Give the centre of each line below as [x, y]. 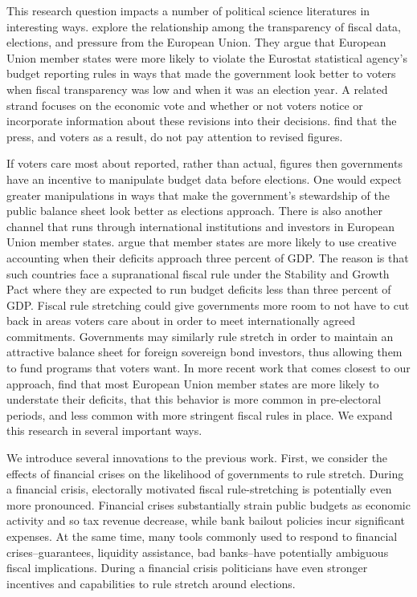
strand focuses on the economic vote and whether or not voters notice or [185, 105]
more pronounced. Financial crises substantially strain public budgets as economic [208, 504]
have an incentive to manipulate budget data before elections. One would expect [204, 179]
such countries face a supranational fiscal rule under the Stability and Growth [198, 273]
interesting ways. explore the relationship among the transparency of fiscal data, [204, 26]
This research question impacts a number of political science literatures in [188, 10]
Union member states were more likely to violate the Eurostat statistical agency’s [207, 57]
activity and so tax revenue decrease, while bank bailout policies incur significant [206, 520]
